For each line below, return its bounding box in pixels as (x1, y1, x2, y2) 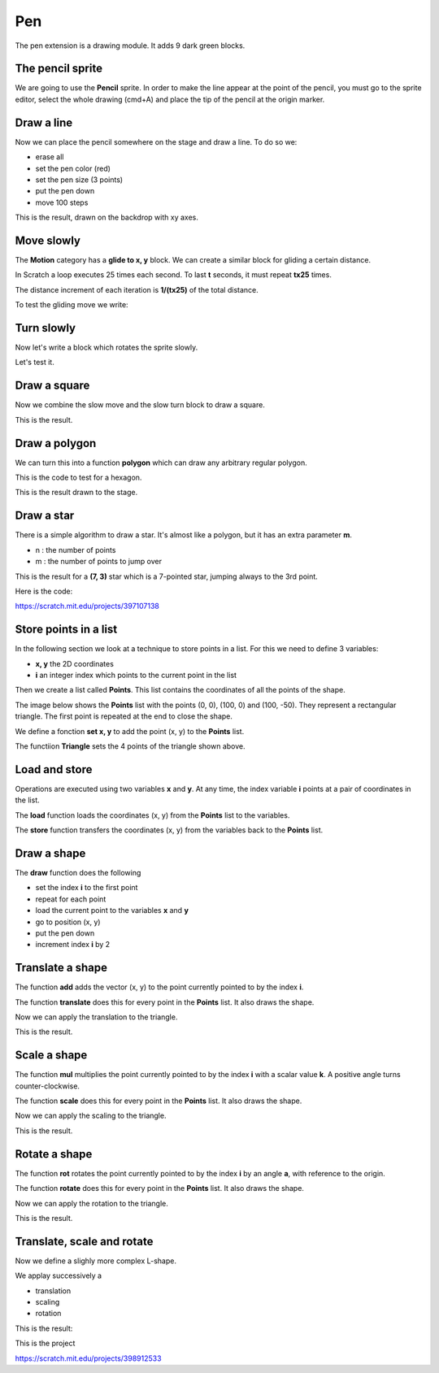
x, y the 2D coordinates (35, 658, 114, 668)
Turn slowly (15, 321, 76, 335)
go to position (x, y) (35, 917, 101, 927)
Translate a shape (15, 961, 107, 975)
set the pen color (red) (35, 163, 111, 173)
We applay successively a (15, 1271, 102, 1280)
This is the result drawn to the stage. (15, 488, 138, 497)
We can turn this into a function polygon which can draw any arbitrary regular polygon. (15, 458, 308, 467)
